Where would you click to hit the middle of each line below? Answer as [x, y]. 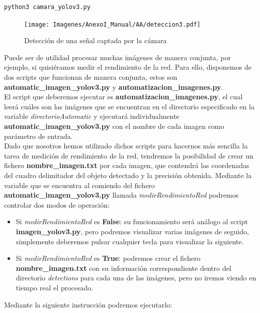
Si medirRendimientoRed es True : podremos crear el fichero [108, 258]
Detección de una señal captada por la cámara [96, 40]
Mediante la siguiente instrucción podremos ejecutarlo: [88, 304]
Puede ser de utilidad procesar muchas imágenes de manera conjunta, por [118, 57]
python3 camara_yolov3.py [47, 7]
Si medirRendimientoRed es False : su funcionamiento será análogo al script [132, 221]
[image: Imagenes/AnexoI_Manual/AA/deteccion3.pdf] [112, 24]
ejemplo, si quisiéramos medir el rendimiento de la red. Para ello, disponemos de [128, 67]
